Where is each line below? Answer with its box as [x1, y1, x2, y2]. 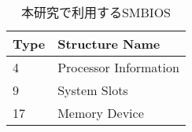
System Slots [57, 81, 128, 99]
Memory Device [57, 104, 144, 122]
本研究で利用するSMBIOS [20, 3, 171, 21]
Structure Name [57, 35, 161, 53]
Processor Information [57, 58, 179, 76]
